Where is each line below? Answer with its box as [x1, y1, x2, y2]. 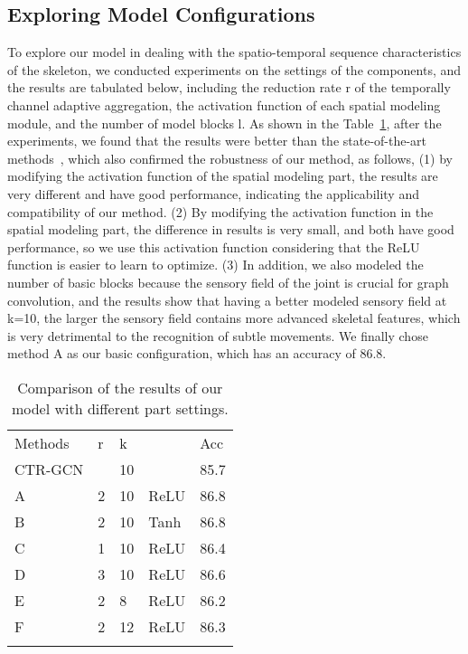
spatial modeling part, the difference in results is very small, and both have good [7, 220, 454, 239]
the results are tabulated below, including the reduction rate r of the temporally [7, 78, 451, 97]
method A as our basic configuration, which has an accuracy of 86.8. [7, 344, 387, 363]
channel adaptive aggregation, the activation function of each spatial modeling [7, 95, 441, 114]
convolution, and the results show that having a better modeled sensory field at [7, 290, 447, 309]
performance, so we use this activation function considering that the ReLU [7, 237, 420, 256]
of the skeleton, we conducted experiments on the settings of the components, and [7, 60, 462, 79]
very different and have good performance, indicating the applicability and [7, 184, 419, 203]
